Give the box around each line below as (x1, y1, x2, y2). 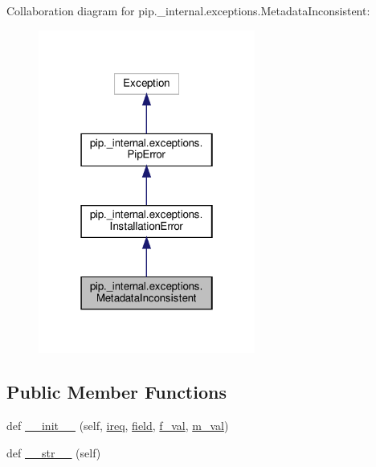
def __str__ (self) (6, 444, 101, 461)
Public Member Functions (6, 379, 227, 404)
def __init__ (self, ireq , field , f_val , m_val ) (6, 417, 229, 434)
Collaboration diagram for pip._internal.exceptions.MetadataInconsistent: (6, 2, 370, 18)
